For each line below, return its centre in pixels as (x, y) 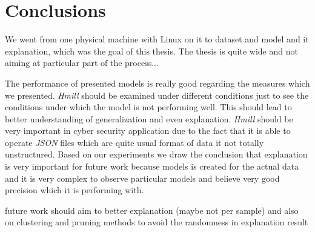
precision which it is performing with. (75, 190)
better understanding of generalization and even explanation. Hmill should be (149, 118)
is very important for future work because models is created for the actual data (152, 166)
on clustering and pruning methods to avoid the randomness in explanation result (157, 222)
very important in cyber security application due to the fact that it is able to (148, 131)
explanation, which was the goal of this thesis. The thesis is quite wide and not (151, 51)
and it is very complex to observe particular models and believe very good (142, 178)
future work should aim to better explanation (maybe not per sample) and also (152, 210)
